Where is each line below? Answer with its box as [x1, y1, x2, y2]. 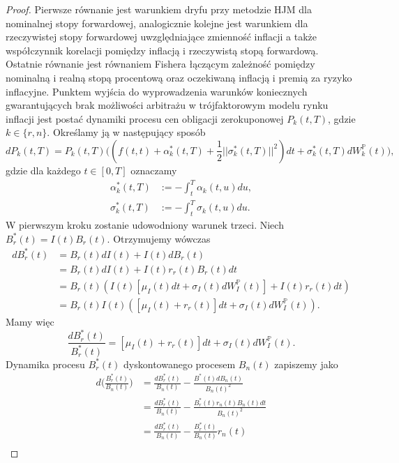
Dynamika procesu [6, 356, 85, 371]
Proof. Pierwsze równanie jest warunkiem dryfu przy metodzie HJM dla [6, 2, 312, 16]
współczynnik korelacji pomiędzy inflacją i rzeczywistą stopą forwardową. [6, 43, 319, 57]
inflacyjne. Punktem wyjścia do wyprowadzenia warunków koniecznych [6, 84, 308, 98]
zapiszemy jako [274, 356, 338, 371]
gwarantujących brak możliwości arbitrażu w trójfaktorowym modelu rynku [6, 98, 329, 112]
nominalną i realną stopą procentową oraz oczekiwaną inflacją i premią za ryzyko [6, 70, 352, 84]
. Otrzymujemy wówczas [107, 231, 211, 245]
